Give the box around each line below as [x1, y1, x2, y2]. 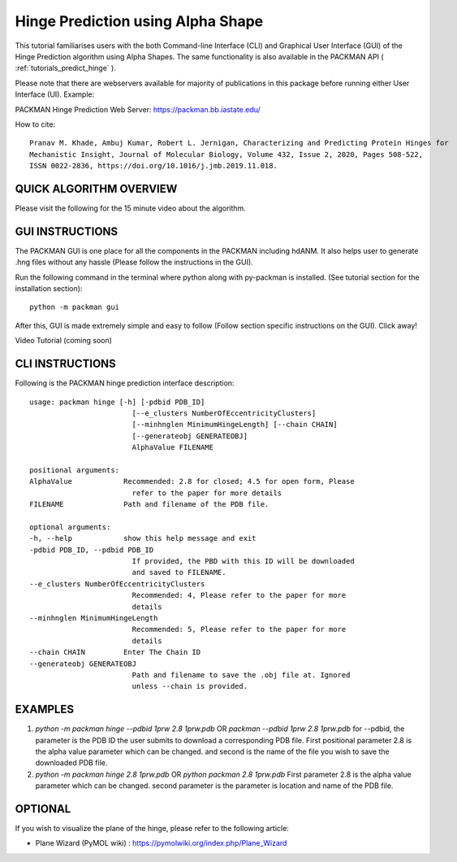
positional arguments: [29, 465, 120, 475]
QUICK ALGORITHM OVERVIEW [15, 181, 178, 195]
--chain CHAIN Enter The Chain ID [29, 647, 201, 657]
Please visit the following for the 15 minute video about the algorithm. [15, 203, 247, 213]
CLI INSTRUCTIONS [15, 357, 117, 371]
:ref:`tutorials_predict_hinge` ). [15, 63, 117, 73]
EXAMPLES [15, 703, 75, 716]
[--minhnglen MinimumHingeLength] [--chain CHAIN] [131, 420, 338, 429]
